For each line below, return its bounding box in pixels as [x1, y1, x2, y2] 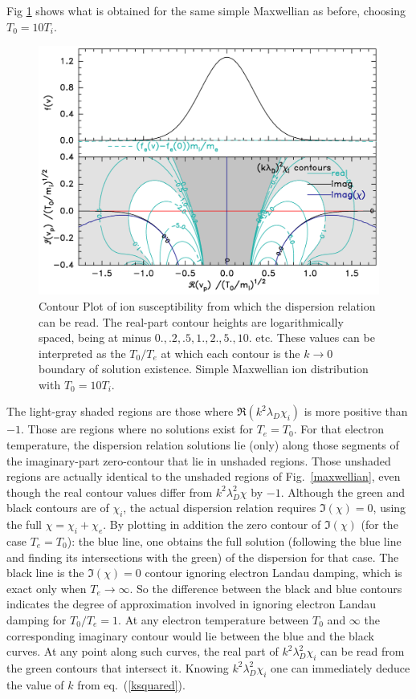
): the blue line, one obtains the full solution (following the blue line [67, 533, 402, 550]
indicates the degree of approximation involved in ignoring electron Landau [6, 595, 377, 612]
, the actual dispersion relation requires [123, 499, 316, 516]
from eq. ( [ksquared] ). [77, 676, 186, 693]
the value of [6, 676, 64, 693]
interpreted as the [39, 344, 126, 361]
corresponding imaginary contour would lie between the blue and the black [6, 627, 374, 644]
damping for [6, 612, 67, 628]
